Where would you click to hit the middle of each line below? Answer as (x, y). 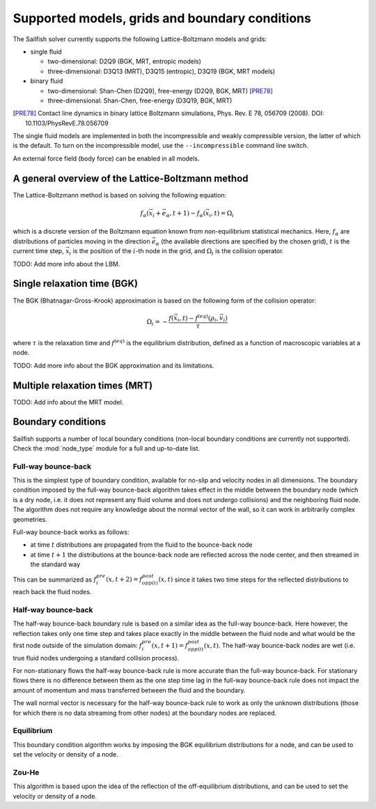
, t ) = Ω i (223, 214)
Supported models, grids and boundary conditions (162, 18)
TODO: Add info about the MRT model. (68, 402)
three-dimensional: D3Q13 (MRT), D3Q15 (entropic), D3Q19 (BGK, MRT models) (162, 71)
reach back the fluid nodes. (52, 592)
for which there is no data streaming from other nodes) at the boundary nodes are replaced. (145, 713)
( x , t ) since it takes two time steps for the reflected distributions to (253, 580)
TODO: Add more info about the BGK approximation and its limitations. (113, 365)
